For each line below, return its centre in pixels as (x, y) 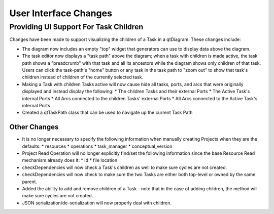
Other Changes (34, 127)
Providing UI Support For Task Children (76, 27)
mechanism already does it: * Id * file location (70, 160)
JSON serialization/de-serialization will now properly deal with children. (97, 203)
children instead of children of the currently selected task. (83, 77)
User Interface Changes (61, 13)
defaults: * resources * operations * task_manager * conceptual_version (97, 146)
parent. (30, 182)
